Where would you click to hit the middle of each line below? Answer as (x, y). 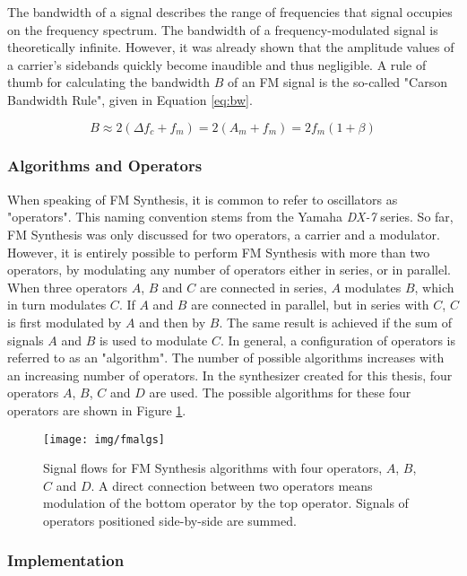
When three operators (67, 287)
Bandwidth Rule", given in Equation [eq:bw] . (130, 99)
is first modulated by (65, 322)
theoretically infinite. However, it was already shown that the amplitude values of (231, 47)
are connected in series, (263, 287)
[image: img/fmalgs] (104, 439)
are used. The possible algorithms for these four (280, 393)
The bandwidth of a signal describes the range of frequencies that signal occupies (230, 12)
